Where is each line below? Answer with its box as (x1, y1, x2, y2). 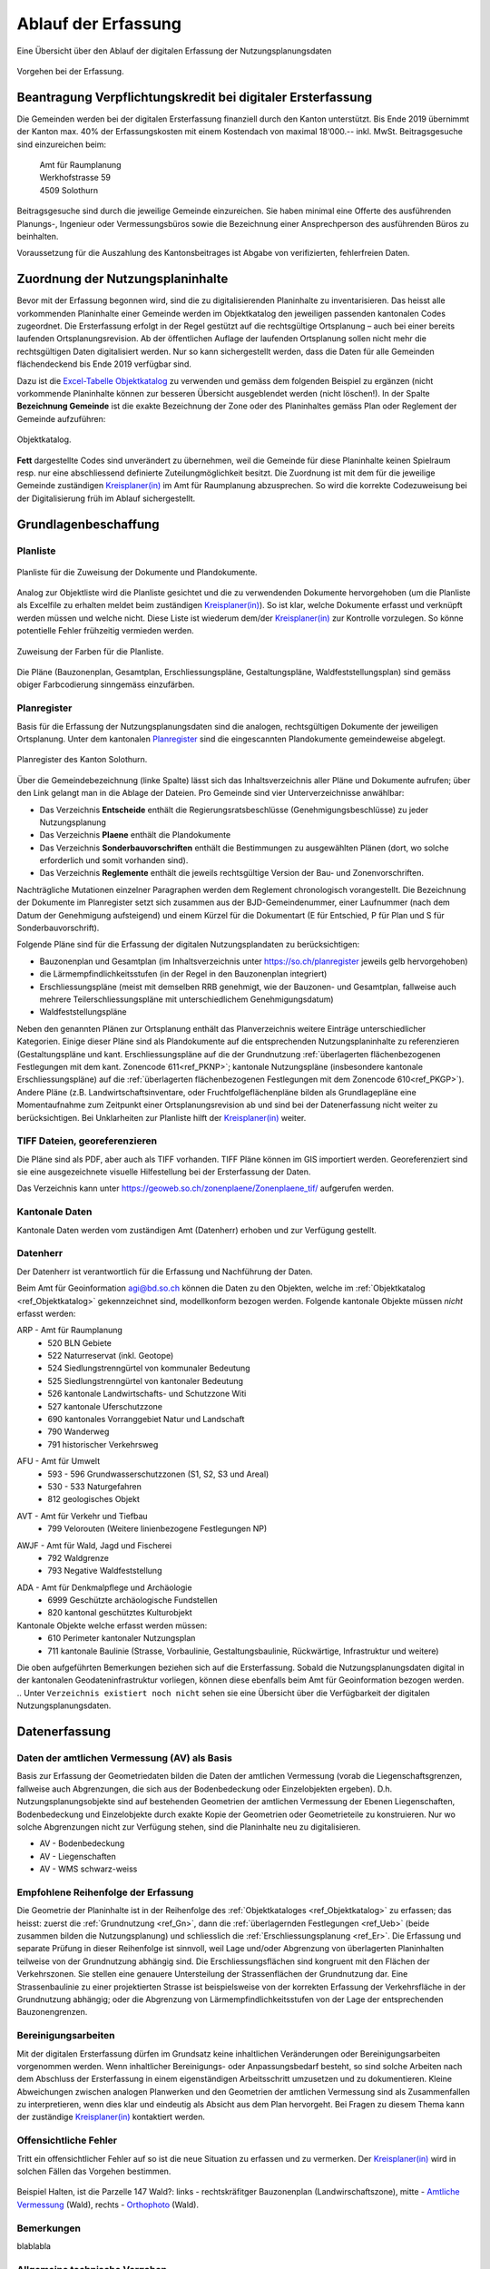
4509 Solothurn (39, 184, 99, 195)
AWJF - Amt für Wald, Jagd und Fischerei (16, 1539, 172, 1551)
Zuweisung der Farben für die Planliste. (16, 645, 164, 657)
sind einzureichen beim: (16, 139, 107, 150)
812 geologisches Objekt (47, 1494, 140, 1505)
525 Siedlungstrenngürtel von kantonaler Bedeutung (47, 1375, 244, 1386)
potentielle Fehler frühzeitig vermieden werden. (16, 625, 194, 636)
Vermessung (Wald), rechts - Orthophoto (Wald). (16, 2199, 200, 2210)
